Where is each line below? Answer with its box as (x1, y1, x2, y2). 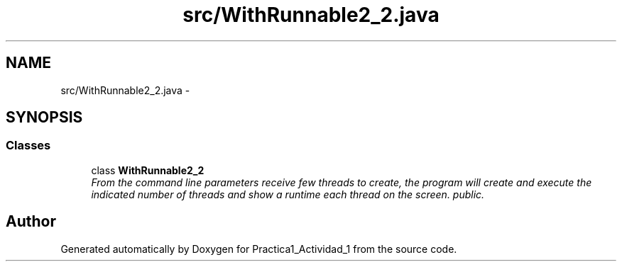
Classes (6, 138, 51, 153)
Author (6, 212, 56, 231)
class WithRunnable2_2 (91, 164, 204, 176)
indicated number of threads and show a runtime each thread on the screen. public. (91, 188, 485, 200)
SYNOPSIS (6, 108, 83, 127)
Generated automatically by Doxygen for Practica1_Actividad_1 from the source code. (60, 242, 457, 255)
